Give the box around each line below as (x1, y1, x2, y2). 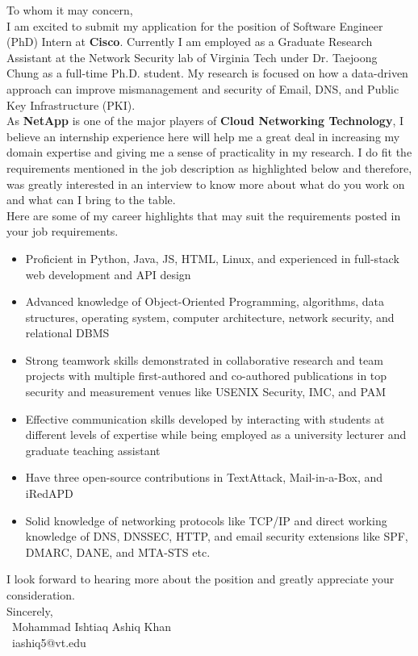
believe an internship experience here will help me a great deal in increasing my (6, 127, 400, 144)
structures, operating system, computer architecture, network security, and (25, 308, 395, 325)
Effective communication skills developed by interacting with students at (25, 410, 385, 427)
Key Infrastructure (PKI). (6, 96, 136, 113)
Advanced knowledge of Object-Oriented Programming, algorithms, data (25, 293, 384, 310)
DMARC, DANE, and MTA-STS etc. (25, 543, 211, 560)
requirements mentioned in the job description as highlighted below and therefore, (6, 159, 412, 176)
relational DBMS (25, 324, 110, 341)
